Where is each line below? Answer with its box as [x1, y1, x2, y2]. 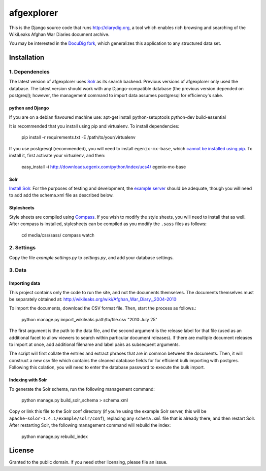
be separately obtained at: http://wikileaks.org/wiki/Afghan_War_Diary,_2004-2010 [9, 296, 177, 303]
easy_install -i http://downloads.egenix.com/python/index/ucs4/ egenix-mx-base [21, 164, 186, 169]
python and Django [9, 105, 49, 111]
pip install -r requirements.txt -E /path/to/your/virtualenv [21, 135, 135, 140]
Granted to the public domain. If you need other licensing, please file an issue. [9, 459, 167, 465]
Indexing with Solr [9, 377, 47, 383]
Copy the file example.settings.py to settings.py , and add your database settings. [9, 254, 174, 261]
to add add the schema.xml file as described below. [9, 192, 114, 198]
